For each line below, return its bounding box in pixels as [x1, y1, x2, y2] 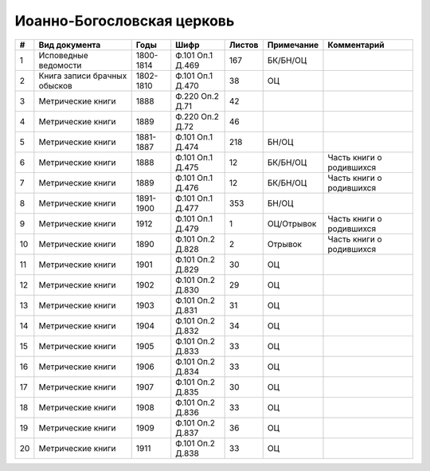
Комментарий [327, 39, 385, 50]
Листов [229, 39, 259, 50]
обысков [38, 80, 73, 91]
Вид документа [38, 39, 101, 50]
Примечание [267, 39, 319, 50]
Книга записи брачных [38, 70, 127, 81]
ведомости [38, 60, 82, 71]
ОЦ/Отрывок [267, 218, 317, 229]
